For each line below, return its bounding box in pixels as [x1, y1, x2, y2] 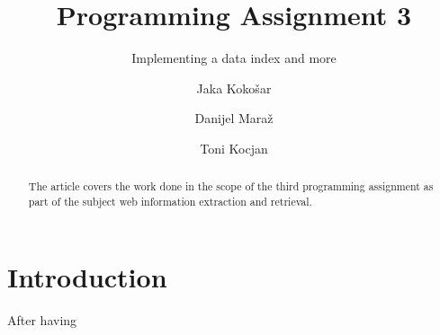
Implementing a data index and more [131, 48, 337, 67]
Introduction [7, 258, 167, 295]
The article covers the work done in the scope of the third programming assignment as [28, 179, 434, 194]
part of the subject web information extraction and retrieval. [28, 193, 312, 208]
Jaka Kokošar [196, 78, 272, 97]
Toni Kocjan [200, 138, 268, 157]
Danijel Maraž [194, 109, 274, 128]
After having [7, 310, 77, 329]
